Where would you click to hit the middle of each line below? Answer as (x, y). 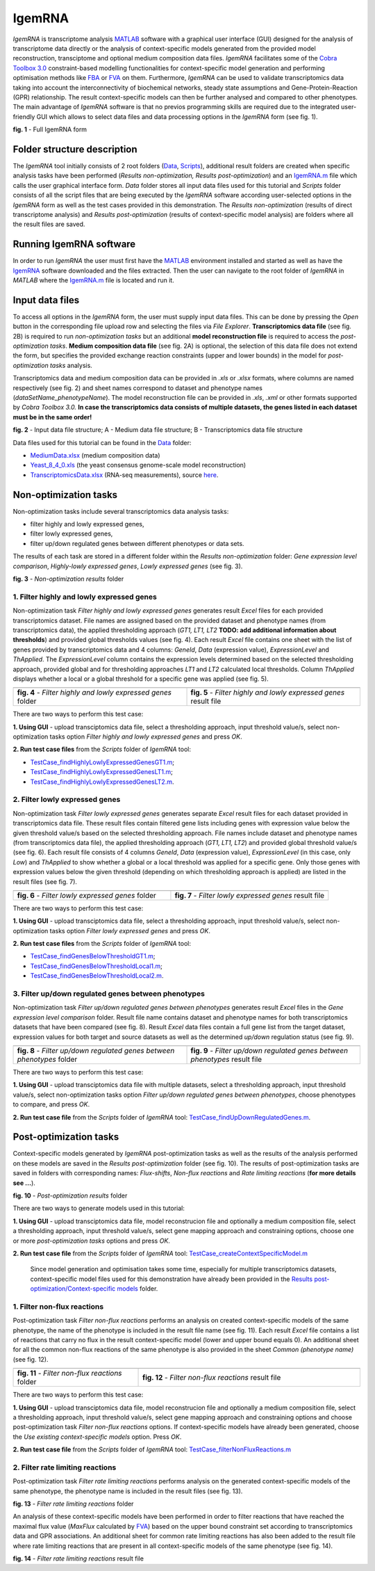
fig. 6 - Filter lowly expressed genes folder (86, 895)
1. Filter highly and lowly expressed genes (85, 597)
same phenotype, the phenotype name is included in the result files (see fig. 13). (128, 1491)
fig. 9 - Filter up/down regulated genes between (269, 1050)
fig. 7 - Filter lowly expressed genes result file (250, 895)
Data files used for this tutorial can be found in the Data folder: (102, 442)
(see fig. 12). (31, 1359)
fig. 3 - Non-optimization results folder (68, 579)
